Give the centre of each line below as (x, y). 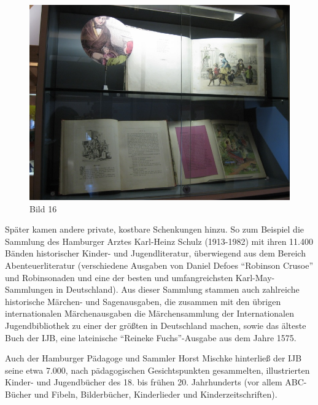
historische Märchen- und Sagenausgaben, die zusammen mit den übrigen (143, 301)
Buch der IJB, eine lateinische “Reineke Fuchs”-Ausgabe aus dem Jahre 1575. (151, 337)
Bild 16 (43, 208)
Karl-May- (255, 277)
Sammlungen (29, 289)
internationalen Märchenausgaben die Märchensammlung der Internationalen (149, 313)
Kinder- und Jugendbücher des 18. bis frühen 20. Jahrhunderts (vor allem (144, 382)
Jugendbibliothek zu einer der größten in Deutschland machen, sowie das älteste (156, 325)
